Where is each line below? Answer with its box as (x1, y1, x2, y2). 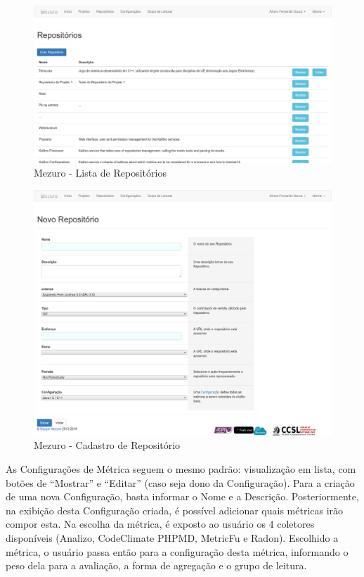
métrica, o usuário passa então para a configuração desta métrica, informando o (6, 544, 349, 559)
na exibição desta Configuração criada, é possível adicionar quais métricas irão (6, 502, 344, 517)
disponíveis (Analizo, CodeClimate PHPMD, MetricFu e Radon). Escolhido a (6, 530, 339, 545)
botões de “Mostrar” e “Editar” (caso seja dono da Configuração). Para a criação (6, 475, 355, 490)
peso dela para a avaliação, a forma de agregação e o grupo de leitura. (6, 558, 307, 573)
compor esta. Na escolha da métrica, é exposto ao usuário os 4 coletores (6, 516, 315, 531)
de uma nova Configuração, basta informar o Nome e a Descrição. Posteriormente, (6, 489, 359, 504)
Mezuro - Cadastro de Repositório (34, 438, 181, 452)
